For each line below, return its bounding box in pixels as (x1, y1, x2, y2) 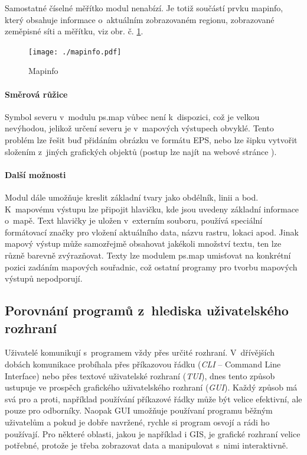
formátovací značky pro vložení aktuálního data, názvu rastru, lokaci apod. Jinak (5, 225, 299, 238)
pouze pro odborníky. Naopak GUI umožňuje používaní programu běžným (5, 404, 273, 417)
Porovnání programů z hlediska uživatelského (5, 301, 289, 320)
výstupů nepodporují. (5, 272, 83, 285)
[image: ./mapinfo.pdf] (28, 47, 122, 56)
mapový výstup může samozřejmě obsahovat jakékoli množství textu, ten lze (5, 237, 282, 250)
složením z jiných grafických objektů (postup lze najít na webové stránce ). (5, 145, 277, 157)
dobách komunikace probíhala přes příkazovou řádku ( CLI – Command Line (5, 357, 281, 370)
